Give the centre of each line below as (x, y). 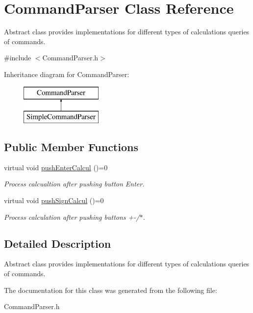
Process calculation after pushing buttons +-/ (72, 217)
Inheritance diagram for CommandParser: (67, 74)
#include (18, 58)
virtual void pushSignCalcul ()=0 (54, 200)
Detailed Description (58, 243)
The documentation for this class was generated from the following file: (111, 290)
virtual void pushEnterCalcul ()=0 (56, 167)
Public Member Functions (71, 147)
